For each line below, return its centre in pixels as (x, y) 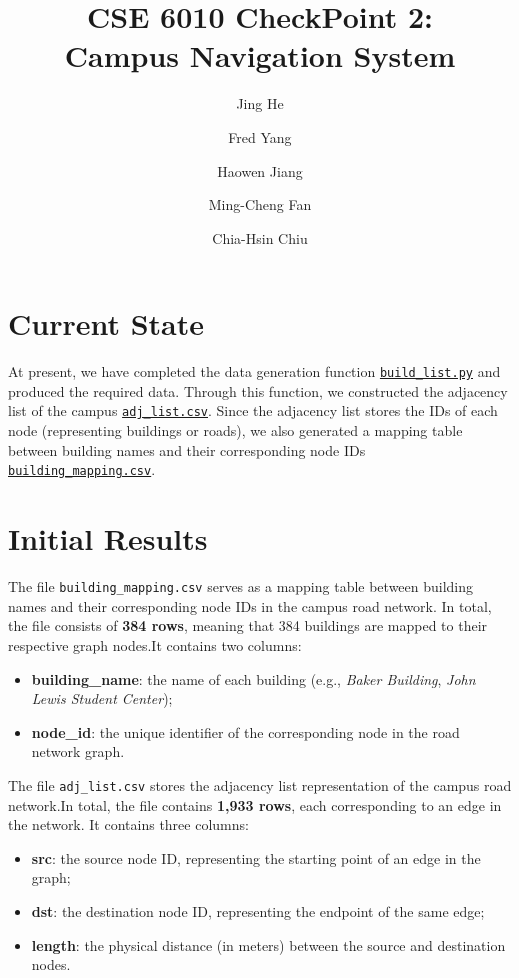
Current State (106, 323)
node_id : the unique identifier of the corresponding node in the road (245, 731)
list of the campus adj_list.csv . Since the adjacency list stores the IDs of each (253, 410)
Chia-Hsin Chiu (260, 237)
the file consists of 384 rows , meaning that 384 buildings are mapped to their (248, 625)
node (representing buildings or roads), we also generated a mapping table (235, 430)
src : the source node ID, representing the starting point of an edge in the (256, 857)
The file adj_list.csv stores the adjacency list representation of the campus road (260, 784)
